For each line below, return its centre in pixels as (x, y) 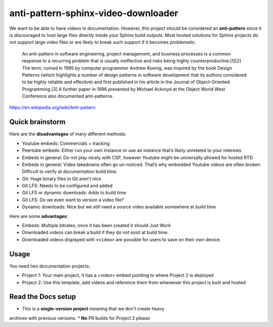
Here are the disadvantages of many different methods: (68, 134)
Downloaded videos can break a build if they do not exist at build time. (95, 233)
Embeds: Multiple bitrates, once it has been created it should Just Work (97, 226)
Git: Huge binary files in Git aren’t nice (61, 179)
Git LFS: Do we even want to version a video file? (73, 200)
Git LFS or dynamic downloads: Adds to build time (74, 193)
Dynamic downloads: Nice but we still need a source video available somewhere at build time (119, 207)
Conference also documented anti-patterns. (68, 96)
